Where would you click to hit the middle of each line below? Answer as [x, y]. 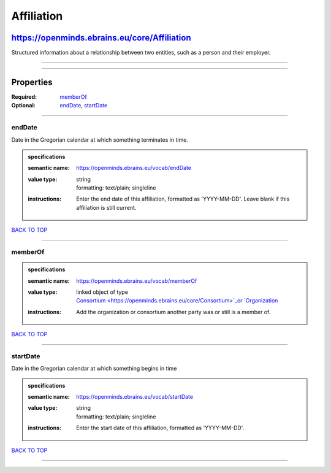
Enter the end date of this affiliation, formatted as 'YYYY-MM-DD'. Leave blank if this [183, 199]
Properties [32, 82]
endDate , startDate [84, 106]
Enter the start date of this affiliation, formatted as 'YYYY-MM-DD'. [160, 428]
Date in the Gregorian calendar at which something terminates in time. [100, 140]
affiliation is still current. [106, 207]
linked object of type [102, 292]
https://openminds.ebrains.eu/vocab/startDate [135, 397]
